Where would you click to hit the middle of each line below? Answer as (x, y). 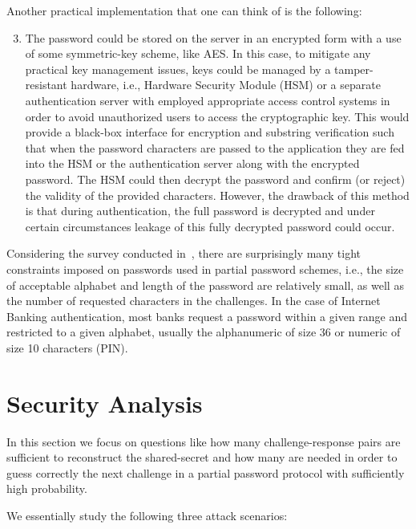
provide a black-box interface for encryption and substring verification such (210, 132)
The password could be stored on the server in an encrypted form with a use (213, 37)
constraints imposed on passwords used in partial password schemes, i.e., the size (205, 269)
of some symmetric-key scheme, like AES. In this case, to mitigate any (198, 53)
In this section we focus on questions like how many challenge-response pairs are (204, 441)
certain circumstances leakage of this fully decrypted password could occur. (210, 226)
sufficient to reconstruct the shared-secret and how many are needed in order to (202, 457)
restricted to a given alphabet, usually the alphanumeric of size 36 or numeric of (204, 332)
